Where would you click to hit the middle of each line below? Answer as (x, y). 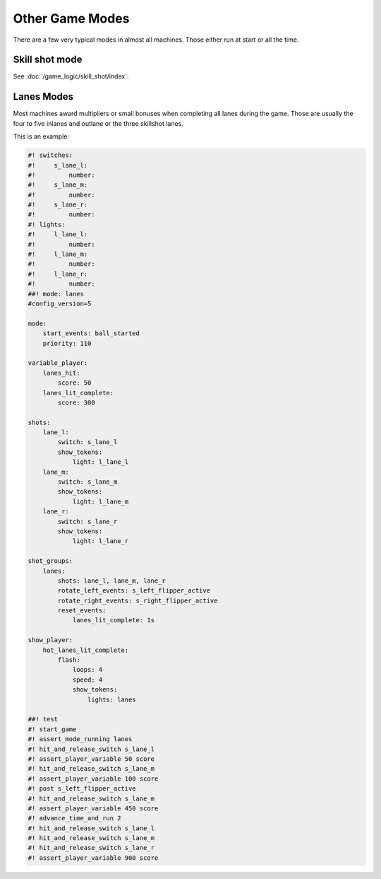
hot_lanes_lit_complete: (86, 650)
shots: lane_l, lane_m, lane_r (111, 581)
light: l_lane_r (101, 541)
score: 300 (76, 402)
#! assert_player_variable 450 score (93, 808)
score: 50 (74, 383)
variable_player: (58, 363)
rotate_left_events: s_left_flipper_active (134, 591)
